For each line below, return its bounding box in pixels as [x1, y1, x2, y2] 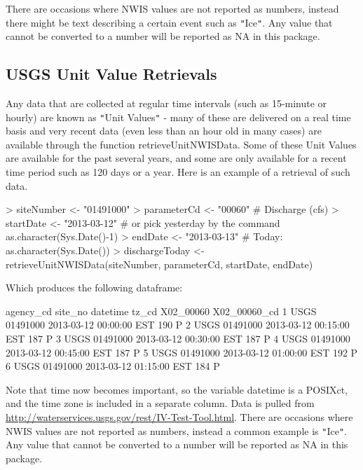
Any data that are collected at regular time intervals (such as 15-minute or [6, 96, 327, 111]
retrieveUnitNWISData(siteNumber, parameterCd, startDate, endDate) [6, 256, 313, 271]
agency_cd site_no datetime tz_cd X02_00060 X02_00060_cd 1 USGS [6, 303, 317, 318]
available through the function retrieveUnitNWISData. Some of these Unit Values [6, 137, 357, 151]
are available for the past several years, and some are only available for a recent [6, 151, 347, 165]
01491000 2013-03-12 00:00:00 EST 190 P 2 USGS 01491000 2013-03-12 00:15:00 [6, 317, 350, 332]
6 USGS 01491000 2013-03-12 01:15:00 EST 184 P [6, 359, 220, 373]
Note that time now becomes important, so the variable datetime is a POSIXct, [6, 382, 348, 396]
